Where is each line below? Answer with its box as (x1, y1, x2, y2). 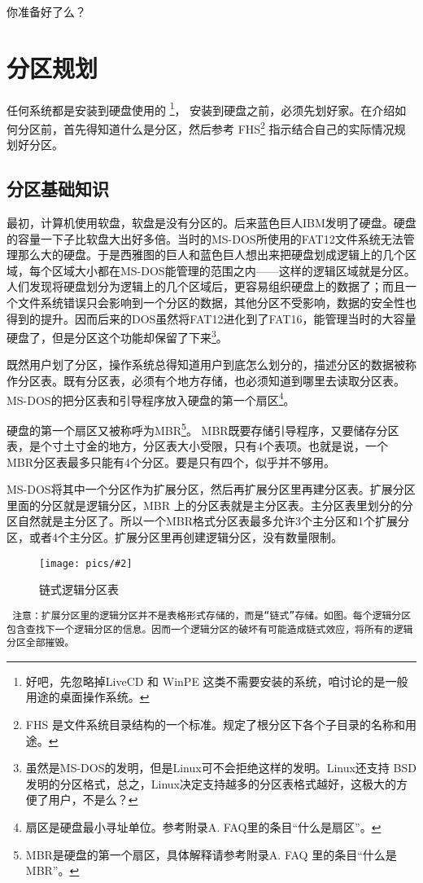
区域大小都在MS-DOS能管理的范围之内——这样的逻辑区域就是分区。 (51, 261, 416, 279)
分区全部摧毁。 (7, 637, 75, 649)
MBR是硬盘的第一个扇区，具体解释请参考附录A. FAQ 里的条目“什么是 (25, 846, 397, 863)
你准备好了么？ (7, 3, 86, 20)
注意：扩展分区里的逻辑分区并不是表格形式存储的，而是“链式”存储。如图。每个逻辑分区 (12, 609, 412, 622)
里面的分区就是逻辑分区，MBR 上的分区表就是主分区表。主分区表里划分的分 (7, 496, 413, 513)
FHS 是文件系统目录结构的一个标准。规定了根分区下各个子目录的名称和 (25, 716, 405, 733)
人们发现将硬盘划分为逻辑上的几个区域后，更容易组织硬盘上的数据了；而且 (7, 278, 405, 295)
